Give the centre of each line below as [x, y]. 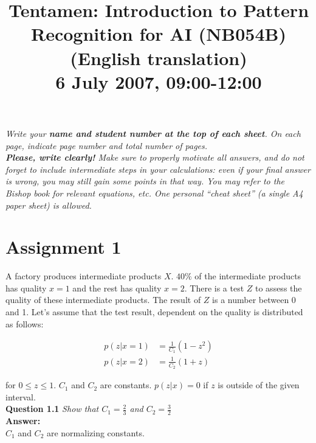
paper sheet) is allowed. [49, 205]
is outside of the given [259, 385]
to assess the [279, 288]
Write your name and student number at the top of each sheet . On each [153, 133]
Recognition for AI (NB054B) [159, 34]
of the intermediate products [248, 276]
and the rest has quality [117, 288]
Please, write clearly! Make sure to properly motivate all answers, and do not [155, 157]
